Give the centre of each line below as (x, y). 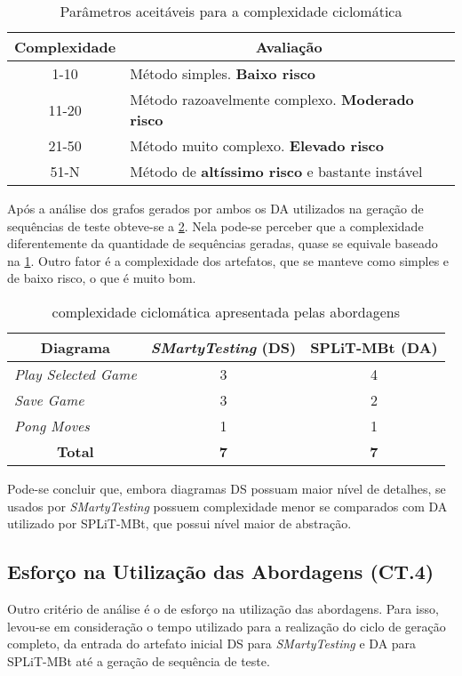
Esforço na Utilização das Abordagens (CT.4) (221, 571)
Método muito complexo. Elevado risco (257, 145)
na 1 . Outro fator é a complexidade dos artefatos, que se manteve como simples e (228, 260)
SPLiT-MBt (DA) (374, 347)
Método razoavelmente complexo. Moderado (272, 99)
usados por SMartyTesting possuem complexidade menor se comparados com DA (227, 506)
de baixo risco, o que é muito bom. (102, 278)
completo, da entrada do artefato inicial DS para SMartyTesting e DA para (212, 644)
